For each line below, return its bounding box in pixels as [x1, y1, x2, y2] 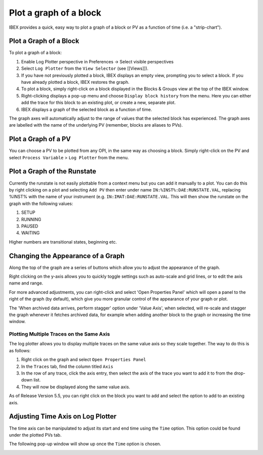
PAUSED [21, 223, 38, 229]
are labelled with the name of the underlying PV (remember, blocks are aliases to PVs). [9, 122, 183, 128]
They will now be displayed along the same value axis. [21, 384, 131, 390]
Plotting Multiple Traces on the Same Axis [9, 331, 110, 338]
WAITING [21, 230, 40, 236]
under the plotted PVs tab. [9, 432, 62, 438]
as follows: [9, 347, 31, 353]
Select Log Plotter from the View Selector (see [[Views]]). [21, 66, 149, 72]
